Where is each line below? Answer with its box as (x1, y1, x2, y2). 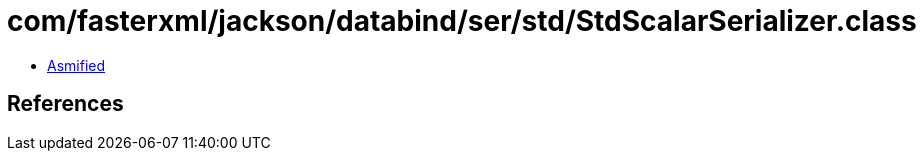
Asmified (47, 56, 106, 74)
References (7, 91, 124, 117)
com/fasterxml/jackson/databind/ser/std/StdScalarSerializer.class (7, 4, 917, 38)
